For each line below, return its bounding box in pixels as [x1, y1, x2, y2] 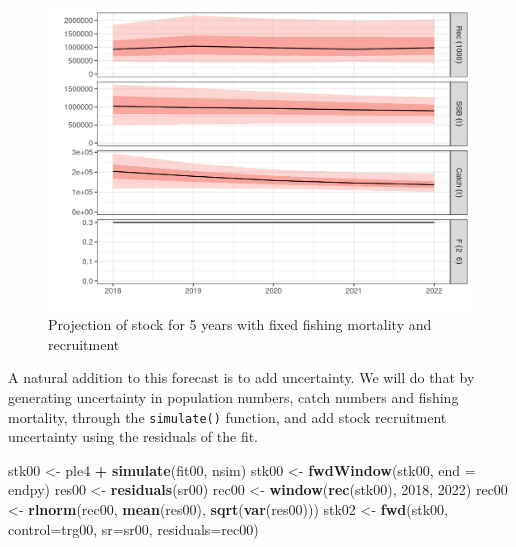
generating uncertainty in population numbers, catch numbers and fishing [8, 387, 459, 408]
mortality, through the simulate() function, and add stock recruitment [8, 406, 447, 427]
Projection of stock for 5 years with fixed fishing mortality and [48, 314, 432, 335]
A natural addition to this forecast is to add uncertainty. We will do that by [8, 367, 475, 388]
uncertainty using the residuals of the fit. [8, 426, 258, 447]
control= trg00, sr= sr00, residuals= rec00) [8, 518, 259, 539]
